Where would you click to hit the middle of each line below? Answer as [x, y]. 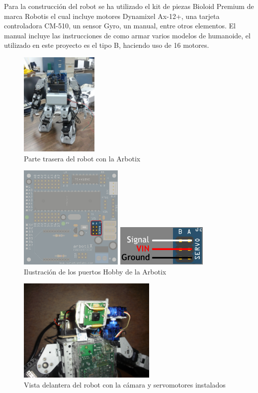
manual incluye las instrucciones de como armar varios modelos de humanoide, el [127, 35]
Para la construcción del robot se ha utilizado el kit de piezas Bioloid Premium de [129, 6]
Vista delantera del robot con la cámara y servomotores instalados [125, 384]
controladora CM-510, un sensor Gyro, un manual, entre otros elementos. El [120, 26]
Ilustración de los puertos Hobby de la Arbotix [95, 271]
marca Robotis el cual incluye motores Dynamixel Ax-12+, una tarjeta [112, 16]
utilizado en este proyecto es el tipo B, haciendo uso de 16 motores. [107, 45]
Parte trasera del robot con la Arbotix [82, 158]
